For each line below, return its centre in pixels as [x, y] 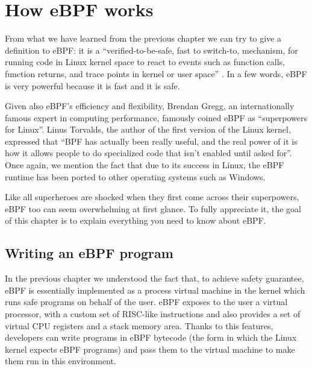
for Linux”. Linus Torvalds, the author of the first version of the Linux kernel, [148, 129]
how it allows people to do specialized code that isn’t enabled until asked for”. [148, 153]
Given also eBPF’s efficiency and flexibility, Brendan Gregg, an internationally [150, 106]
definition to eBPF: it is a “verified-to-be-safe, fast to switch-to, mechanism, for [151, 50]
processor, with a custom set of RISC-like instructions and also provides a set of [153, 314]
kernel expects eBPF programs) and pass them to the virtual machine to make [150, 349]
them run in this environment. [61, 361]
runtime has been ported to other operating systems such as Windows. [135, 176]
